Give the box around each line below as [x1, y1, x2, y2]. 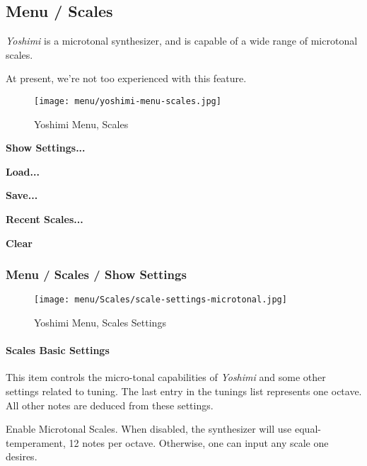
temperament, [6, 435, 66, 450]
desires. [6, 449, 37, 464]
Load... [6, 164, 40, 178]
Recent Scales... [6, 212, 83, 227]
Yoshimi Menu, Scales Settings [34, 315, 166, 330]
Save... [6, 188, 38, 203]
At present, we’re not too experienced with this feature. [6, 71, 247, 86]
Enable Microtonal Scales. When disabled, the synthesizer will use [6, 421, 292, 436]
